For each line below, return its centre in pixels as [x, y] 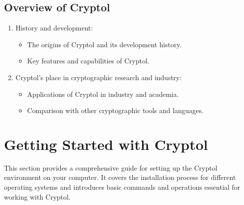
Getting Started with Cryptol [106, 144]
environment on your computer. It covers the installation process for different [120, 177]
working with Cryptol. [37, 196]
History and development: [54, 28]
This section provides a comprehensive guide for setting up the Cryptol [111, 167]
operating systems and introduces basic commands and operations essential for [122, 187]
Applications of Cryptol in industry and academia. [103, 94]
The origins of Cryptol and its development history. [104, 44]
